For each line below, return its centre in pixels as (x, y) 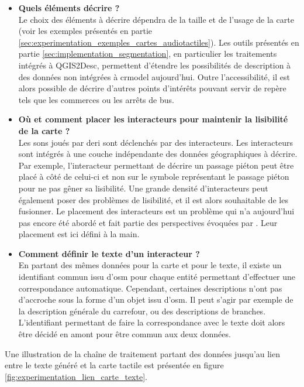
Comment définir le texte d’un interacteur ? (109, 253)
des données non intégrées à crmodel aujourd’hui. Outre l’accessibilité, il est (154, 76)
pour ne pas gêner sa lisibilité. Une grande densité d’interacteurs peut (143, 188)
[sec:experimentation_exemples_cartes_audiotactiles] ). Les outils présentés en (159, 42)
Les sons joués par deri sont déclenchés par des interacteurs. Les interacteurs (156, 142)
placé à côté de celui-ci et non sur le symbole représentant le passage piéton (154, 177)
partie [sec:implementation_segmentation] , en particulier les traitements (148, 54)
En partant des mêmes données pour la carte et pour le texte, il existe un (150, 265)
